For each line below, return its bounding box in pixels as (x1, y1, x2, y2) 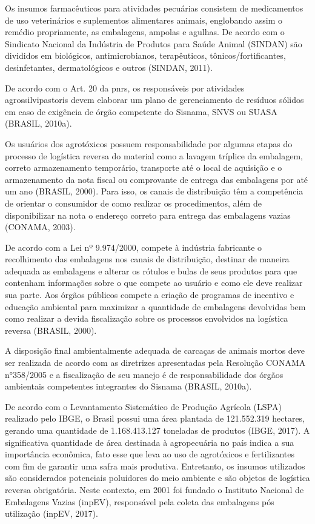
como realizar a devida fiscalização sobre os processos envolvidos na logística (5, 312, 288, 325)
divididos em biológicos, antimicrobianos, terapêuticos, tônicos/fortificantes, (5, 49, 286, 62)
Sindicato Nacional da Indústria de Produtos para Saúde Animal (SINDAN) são (5, 37, 302, 50)
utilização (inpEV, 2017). (5, 507, 98, 520)
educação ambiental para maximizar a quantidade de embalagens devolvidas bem (5, 300, 306, 313)
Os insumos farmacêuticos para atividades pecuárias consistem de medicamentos (5, 2, 303, 14)
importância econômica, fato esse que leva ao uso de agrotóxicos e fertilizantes (5, 448, 294, 460)
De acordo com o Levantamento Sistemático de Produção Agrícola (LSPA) (5, 400, 282, 413)
